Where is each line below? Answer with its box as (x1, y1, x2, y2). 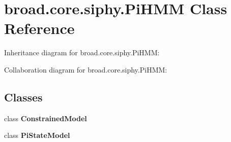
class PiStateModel (4, 130, 70, 140)
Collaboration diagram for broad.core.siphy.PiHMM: (4, 64, 167, 75)
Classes (4, 89, 43, 104)
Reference (4, 18, 75, 39)
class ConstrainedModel (4, 113, 87, 123)
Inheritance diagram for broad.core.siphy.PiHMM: (4, 47, 160, 58)
